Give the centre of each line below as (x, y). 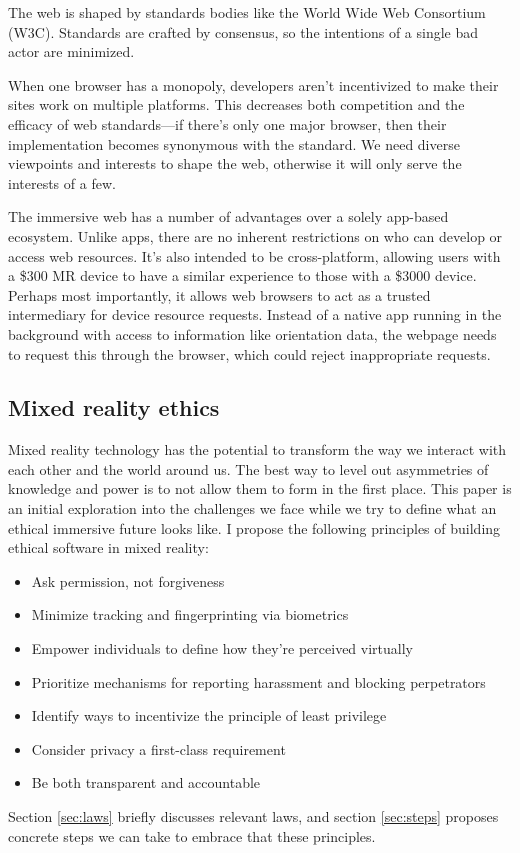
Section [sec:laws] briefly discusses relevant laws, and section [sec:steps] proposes (253, 816)
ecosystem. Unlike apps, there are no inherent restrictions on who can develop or (255, 235)
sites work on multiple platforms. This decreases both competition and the (236, 104)
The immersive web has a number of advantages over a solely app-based (228, 216)
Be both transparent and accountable (146, 782)
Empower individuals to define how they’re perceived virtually (222, 648)
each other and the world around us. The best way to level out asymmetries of (248, 468)
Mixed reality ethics (114, 407)
